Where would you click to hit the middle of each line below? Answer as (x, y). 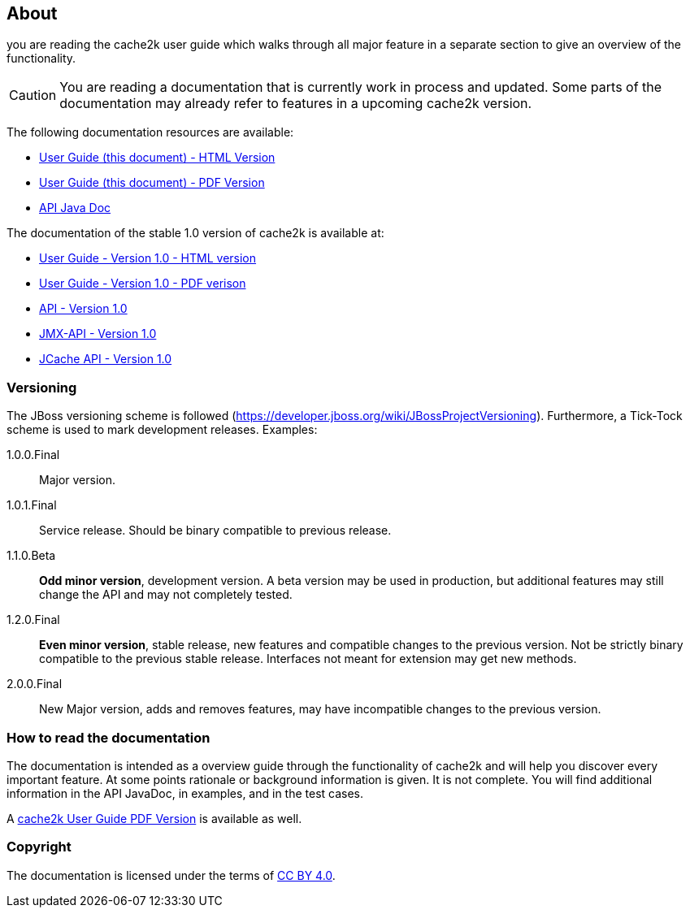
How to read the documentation (108, 737)
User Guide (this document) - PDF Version (152, 183)
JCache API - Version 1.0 (106, 359)
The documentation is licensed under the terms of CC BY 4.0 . (171, 875)
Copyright (39, 847)
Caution (33, 95)
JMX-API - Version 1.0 (98, 334)
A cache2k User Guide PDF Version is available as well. (154, 818)
